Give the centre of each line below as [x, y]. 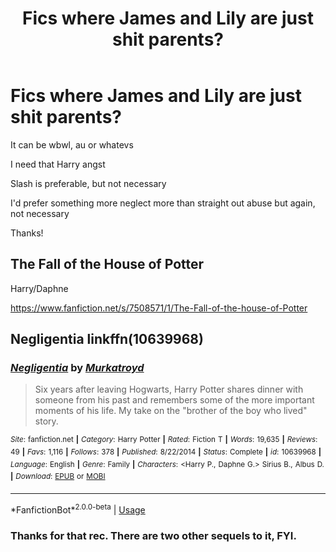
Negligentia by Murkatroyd [77, 368]
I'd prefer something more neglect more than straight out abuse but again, [163, 203]
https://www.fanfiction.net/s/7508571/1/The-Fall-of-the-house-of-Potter [159, 308]
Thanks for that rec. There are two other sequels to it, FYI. [153, 535]
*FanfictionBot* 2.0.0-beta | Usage [78, 509]
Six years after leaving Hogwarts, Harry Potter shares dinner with [169, 389]
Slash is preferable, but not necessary [88, 183]
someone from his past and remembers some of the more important [174, 400]
